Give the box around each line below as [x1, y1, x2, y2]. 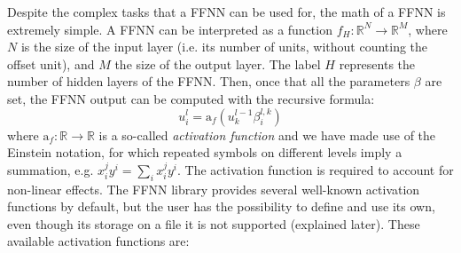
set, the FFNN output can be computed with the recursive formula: [7, 89, 375, 107]
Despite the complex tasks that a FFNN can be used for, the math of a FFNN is [7, 3, 446, 20]
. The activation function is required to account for [177, 160, 454, 178]
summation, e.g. [7, 160, 94, 178]
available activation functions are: [7, 232, 190, 250]
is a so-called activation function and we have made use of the [98, 125, 436, 144]
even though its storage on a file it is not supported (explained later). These [7, 214, 420, 233]
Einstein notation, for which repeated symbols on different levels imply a [7, 143, 402, 162]
